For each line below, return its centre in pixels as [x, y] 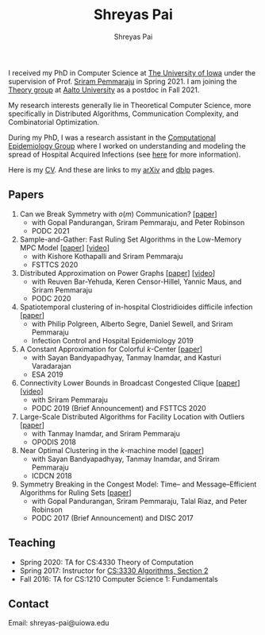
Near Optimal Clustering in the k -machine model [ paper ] [112, 450]
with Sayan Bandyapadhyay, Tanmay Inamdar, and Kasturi [127, 357]
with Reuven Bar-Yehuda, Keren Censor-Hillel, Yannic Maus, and [136, 281]
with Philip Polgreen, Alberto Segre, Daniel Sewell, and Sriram [132, 323]
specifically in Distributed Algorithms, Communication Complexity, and [124, 114]
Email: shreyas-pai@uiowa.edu [59, 623]
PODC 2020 [51, 298]
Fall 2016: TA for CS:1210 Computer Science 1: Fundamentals [119, 579]
